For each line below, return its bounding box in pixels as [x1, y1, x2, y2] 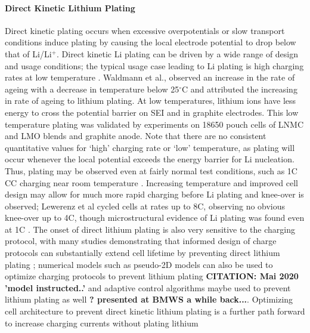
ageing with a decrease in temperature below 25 [5, 82, 179, 95]
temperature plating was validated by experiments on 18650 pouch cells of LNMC [5, 118, 304, 130]
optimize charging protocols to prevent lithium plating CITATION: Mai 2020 [5, 270, 299, 282]
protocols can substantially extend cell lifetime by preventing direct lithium [5, 246, 280, 259]
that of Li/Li [5, 47, 52, 60]
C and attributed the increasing [182, 82, 297, 95]
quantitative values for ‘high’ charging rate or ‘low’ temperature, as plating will [5, 141, 295, 153]
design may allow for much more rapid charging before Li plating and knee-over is [5, 188, 304, 201]
